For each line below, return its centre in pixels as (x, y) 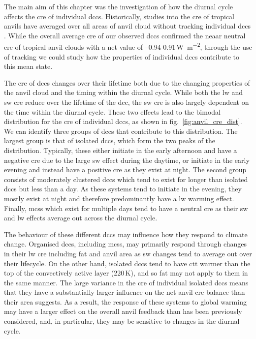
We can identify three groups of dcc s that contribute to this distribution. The (121, 131)
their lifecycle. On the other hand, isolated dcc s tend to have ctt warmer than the (127, 263)
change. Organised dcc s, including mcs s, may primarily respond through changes (126, 244)
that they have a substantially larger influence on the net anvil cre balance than (125, 292)
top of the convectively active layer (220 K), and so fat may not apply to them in (126, 273)
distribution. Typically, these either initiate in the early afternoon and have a (121, 150)
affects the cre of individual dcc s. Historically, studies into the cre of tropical (119, 16)
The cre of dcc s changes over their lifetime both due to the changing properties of (127, 82)
